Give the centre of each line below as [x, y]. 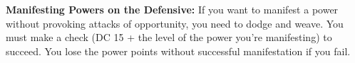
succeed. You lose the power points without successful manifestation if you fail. [178, 51]
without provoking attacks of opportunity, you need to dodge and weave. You [175, 23]
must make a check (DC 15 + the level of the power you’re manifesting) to [169, 37]
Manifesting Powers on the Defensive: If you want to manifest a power [172, 9]
